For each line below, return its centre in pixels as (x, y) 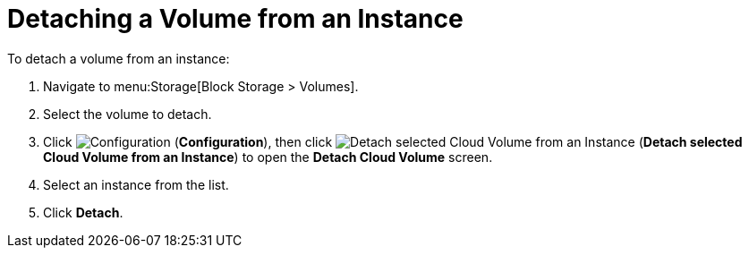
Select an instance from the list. (136, 184)
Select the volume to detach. (128, 114)
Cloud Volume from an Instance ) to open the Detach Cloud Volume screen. (268, 157)
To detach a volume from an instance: (119, 58)
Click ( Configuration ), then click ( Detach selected (393, 141)
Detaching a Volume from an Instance (235, 19)
